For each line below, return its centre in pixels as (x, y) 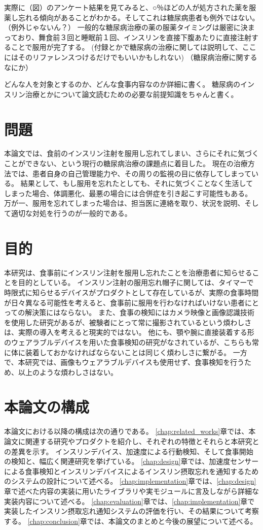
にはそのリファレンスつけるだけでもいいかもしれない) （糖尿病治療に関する (131, 57)
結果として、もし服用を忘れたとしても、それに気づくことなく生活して (137, 183)
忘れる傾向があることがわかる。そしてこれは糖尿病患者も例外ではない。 (139, 17)
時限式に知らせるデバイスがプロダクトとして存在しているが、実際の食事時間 (131, 292)
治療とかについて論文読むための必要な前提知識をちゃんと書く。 (131, 94)
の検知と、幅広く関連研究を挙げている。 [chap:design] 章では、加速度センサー (131, 461)
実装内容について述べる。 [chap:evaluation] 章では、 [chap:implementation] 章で (129, 501)
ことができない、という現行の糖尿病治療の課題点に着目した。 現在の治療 (126, 163)
